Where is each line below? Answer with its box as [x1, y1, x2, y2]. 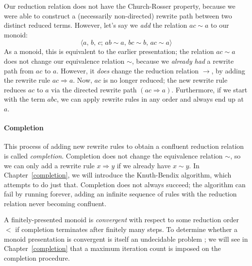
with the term [4, 94, 45, 104]
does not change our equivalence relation [4, 55, 125, 66]
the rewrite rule [4, 75, 50, 85]
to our [211, 20, 229, 30]
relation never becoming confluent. [4, 198, 106, 208]
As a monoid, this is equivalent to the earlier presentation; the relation [4, 46, 214, 56]
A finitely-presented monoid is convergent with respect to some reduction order [4, 214, 239, 225]
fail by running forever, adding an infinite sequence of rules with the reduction [4, 189, 237, 199]
